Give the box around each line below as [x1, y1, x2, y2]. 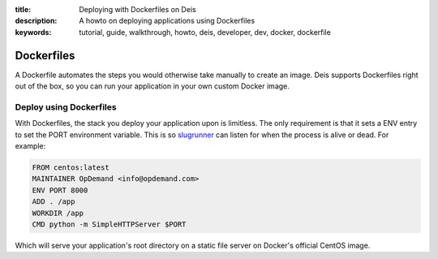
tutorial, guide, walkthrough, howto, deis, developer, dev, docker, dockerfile [79, 27, 332, 37]
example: [15, 141, 46, 150]
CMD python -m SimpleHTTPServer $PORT [32, 219, 187, 229]
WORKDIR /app [32, 208, 84, 218]
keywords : [15, 27, 52, 37]
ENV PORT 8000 [32, 185, 88, 195]
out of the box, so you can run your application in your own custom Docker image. [15, 81, 290, 91]
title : [15, 5, 32, 14]
